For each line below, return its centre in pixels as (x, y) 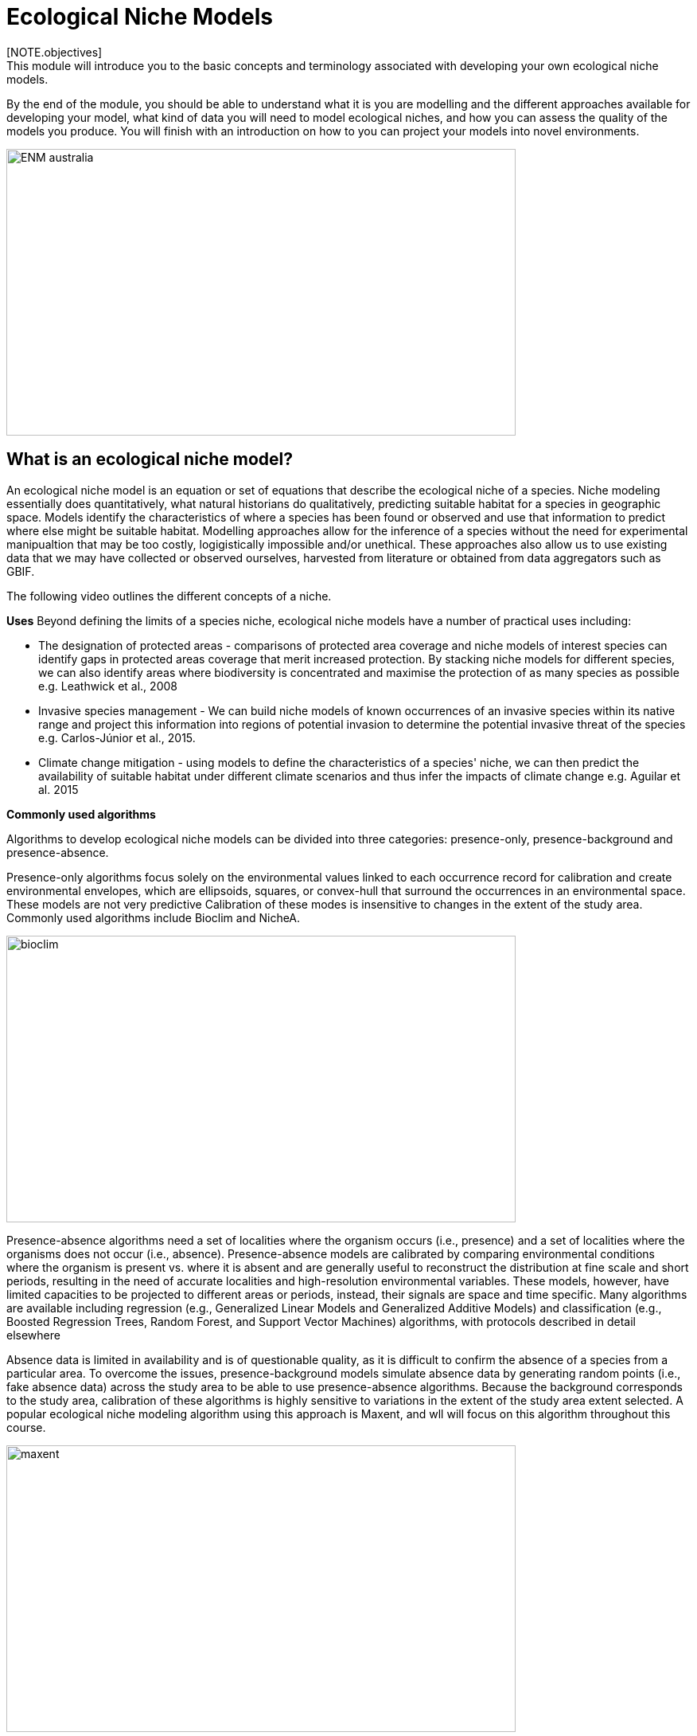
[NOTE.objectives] (55, 52)
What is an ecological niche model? (150, 459)
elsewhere (33, 1335)
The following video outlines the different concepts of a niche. (169, 596)
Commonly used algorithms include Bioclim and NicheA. (154, 917)
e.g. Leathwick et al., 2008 (108, 686)
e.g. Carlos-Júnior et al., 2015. (117, 737)
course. (26, 1427)
